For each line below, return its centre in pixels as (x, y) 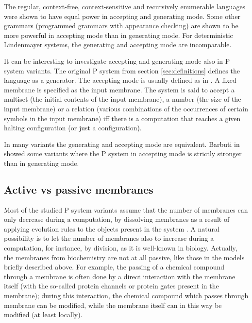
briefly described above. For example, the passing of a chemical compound (114, 267)
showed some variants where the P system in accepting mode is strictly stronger (123, 153)
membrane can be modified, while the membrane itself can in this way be (113, 305)
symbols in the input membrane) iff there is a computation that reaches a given (122, 118)
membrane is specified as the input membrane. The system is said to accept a (119, 89)
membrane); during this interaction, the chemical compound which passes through (126, 296)
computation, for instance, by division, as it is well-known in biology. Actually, (121, 248)
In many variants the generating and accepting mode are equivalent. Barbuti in (122, 144)
